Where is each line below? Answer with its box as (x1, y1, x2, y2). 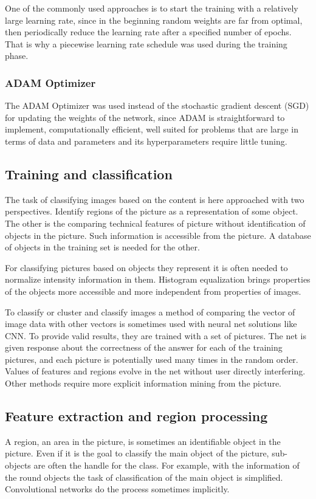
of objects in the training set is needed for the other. (5, 241, 200, 253)
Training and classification (5, 164, 173, 183)
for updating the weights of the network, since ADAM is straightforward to (5, 111, 285, 123)
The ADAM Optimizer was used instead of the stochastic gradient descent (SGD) (5, 99, 309, 112)
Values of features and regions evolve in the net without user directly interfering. (5, 365, 306, 377)
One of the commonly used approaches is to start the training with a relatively (5, 2, 298, 14)
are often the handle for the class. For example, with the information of (33, 459, 300, 472)
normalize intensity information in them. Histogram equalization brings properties (5, 273, 311, 286)
